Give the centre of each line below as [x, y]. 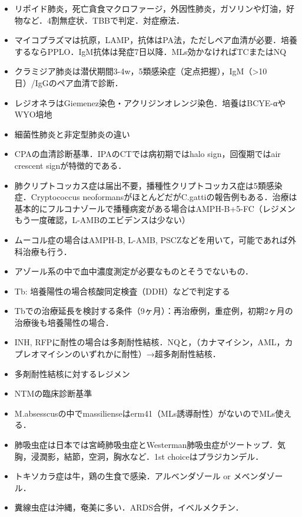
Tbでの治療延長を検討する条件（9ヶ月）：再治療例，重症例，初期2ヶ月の [154, 311]
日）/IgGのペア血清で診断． [69, 82]
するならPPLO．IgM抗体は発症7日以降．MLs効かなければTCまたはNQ [150, 51]
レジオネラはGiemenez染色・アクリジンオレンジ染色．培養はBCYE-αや [150, 102]
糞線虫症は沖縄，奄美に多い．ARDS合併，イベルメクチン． [129, 507]
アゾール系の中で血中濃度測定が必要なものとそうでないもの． [134, 271]
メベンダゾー [258, 476]
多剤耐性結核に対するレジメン [72, 373]
